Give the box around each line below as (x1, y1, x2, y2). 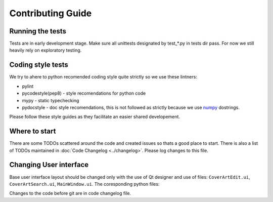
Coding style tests (9, 61, 68, 69)
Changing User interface (9, 160, 89, 169)
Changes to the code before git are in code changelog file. (9, 190, 131, 196)
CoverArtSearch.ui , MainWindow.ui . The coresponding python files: (9, 181, 160, 187)
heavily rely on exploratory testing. (9, 47, 82, 53)
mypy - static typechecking (22, 97, 79, 103)
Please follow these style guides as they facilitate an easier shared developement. (9, 114, 180, 120)
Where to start (9, 127, 56, 136)
